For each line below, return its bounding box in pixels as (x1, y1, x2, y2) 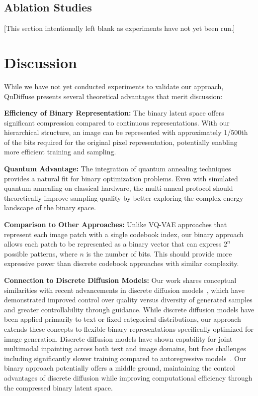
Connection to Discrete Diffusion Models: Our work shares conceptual (4, 275, 237, 285)
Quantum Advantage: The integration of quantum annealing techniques (4, 163, 231, 174)
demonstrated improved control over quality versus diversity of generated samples (4, 294, 253, 305)
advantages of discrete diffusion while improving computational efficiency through (4, 372, 253, 383)
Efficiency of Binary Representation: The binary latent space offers (4, 108, 224, 118)
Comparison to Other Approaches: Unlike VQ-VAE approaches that (4, 219, 227, 230)
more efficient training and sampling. (4, 146, 116, 157)
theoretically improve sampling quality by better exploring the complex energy (4, 192, 244, 203)
